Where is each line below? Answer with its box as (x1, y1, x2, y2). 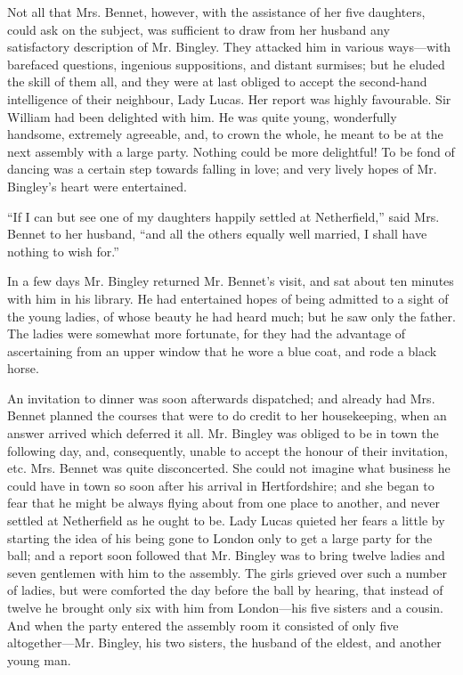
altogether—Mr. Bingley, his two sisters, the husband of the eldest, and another (7, 633, 442, 652)
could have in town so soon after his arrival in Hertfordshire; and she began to (7, 476, 435, 494)
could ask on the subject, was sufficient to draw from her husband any (7, 20, 390, 38)
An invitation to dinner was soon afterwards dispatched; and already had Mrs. (7, 388, 435, 407)
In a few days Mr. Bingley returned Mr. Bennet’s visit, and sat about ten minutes (7, 272, 454, 290)
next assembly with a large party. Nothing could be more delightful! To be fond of (7, 142, 455, 160)
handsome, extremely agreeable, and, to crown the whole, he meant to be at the (7, 125, 443, 143)
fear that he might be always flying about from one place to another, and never (7, 493, 440, 512)
